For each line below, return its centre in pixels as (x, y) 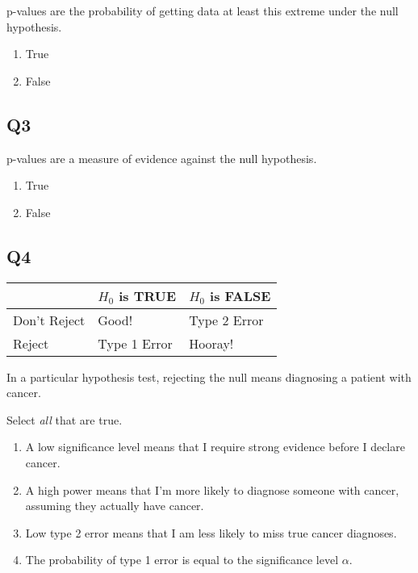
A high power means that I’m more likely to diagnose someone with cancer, (212, 489)
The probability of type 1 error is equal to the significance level (182, 560)
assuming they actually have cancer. (115, 506)
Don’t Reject (49, 320)
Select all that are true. (65, 419)
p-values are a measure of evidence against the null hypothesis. (162, 158)
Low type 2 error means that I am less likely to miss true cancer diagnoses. (211, 532)
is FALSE (240, 295)
